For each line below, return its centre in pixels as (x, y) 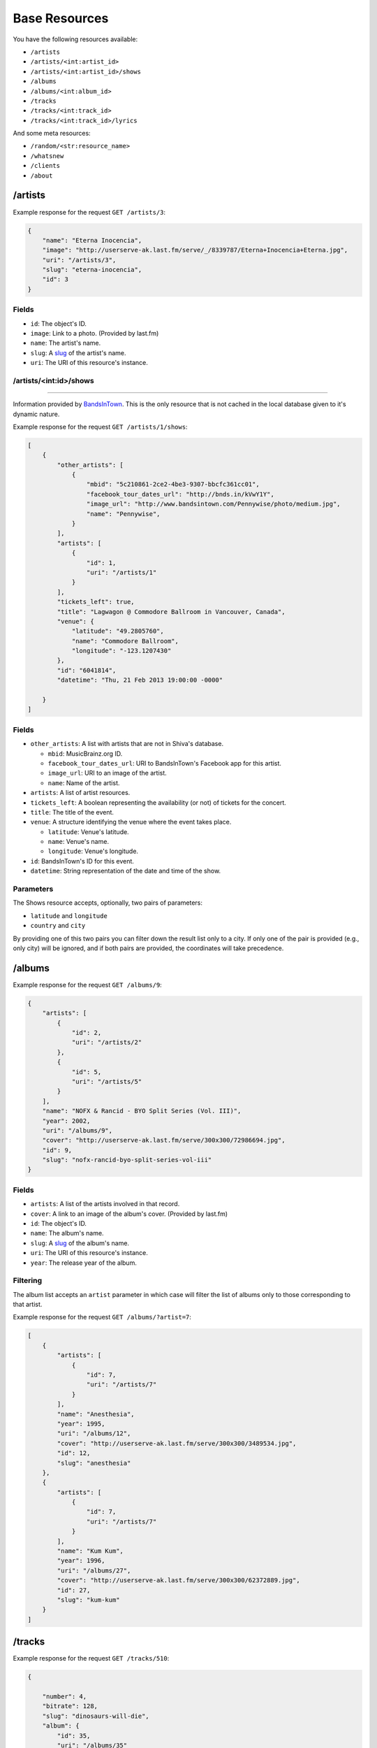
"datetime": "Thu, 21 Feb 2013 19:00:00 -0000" (140, 680)
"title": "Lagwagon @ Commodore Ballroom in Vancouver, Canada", (171, 611)
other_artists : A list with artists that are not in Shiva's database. (127, 744)
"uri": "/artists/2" (107, 1043)
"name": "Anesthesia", (96, 1414)
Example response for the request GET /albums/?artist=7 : (102, 1317)
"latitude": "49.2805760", (118, 631)
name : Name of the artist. (84, 782)
